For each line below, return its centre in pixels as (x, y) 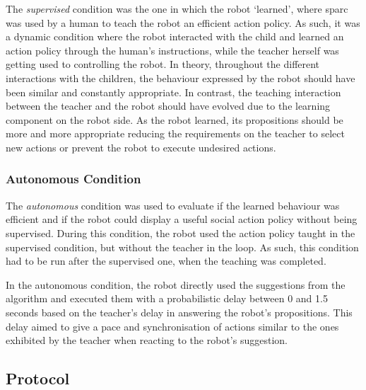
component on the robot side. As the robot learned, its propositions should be (175, 119)
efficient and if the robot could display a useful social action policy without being (182, 219)
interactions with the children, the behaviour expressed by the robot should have (181, 78)
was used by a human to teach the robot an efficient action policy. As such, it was (183, 22)
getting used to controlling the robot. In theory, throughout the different (163, 64)
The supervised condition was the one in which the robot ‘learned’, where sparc (177, 8)
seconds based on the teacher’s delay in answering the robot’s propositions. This (179, 312)
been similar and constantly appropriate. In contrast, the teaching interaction (173, 92)
